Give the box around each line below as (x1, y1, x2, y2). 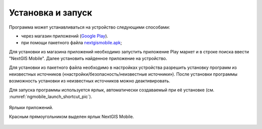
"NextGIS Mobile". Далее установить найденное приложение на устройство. (9, 56, 167, 62)
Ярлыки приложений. (9, 105, 53, 111)
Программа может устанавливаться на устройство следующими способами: (9, 24, 170, 30)
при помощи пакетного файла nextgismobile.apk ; (21, 40, 122, 46)
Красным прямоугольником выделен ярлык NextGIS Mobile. (9, 113, 134, 119)
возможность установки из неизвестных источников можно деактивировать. (9, 78, 170, 84)
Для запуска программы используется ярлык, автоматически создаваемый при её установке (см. (9, 87, 214, 93)
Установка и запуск (9, 7, 92, 18)
